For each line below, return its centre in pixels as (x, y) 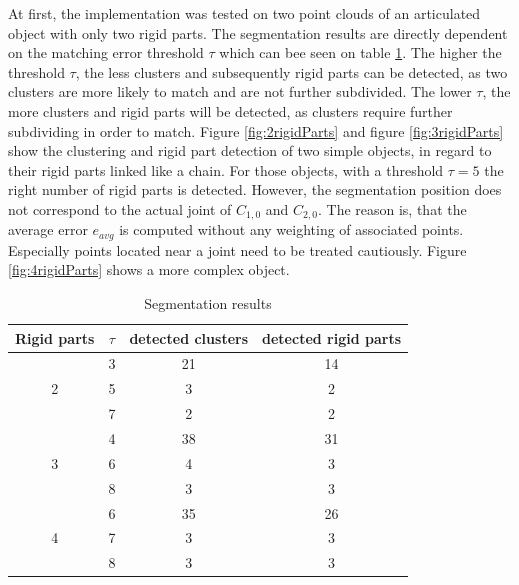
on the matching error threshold (106, 52)
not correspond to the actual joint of (120, 208)
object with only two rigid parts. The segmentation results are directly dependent (258, 32)
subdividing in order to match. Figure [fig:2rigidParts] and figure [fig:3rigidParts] (256, 130)
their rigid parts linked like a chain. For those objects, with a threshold (226, 169)
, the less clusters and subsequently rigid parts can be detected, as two (291, 71)
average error (48, 229)
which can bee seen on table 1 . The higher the (360, 52)
